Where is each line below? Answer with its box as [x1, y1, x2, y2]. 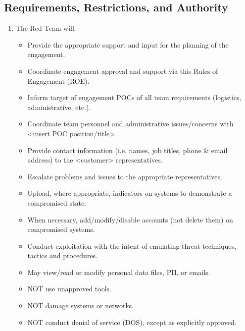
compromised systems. [27, 224, 95, 234]
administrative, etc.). [27, 102, 91, 112]
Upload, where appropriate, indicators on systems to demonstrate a [27, 188, 232, 198]
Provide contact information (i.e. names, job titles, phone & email [27, 145, 228, 155]
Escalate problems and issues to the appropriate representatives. [27, 171, 222, 181]
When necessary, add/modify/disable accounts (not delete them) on [27, 214, 233, 224]
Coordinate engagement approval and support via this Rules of [27, 65, 218, 76]
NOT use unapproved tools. [27, 283, 111, 294]
